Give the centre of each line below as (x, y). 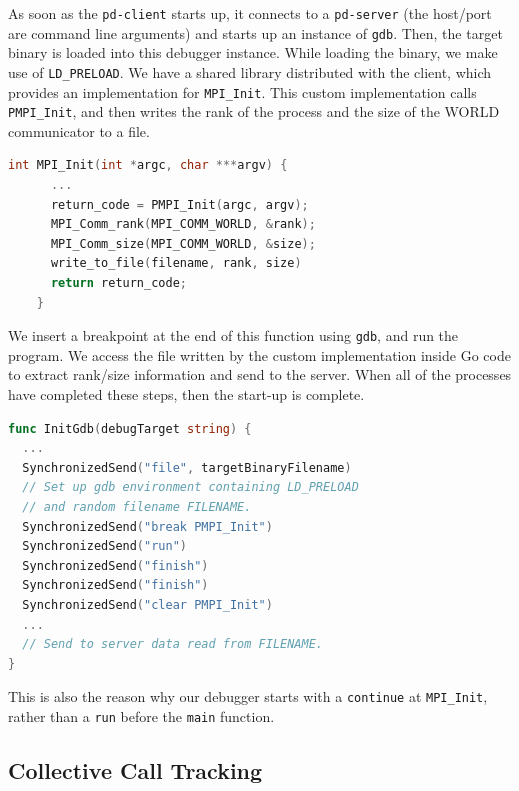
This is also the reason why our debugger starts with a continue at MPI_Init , (248, 696)
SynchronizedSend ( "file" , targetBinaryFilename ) (187, 467)
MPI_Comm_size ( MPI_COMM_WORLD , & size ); (183, 243)
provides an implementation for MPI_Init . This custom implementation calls (242, 91)
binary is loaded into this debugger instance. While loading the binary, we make (253, 52)
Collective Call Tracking (135, 770)
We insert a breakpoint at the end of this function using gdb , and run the (233, 335)
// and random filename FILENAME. (137, 507)
